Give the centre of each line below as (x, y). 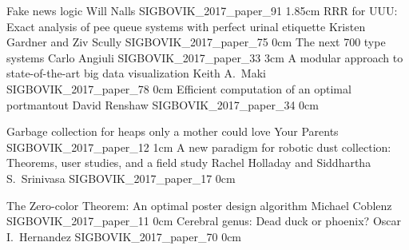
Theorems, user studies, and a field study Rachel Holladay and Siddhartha (189, 163)
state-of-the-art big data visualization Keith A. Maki (136, 73)
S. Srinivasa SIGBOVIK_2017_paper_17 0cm (121, 178)
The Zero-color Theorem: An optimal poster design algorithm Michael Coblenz (199, 205)
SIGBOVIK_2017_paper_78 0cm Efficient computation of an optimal (179, 88)
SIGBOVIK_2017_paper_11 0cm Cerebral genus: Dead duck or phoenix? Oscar (204, 221)
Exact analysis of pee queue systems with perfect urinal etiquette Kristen (186, 26)
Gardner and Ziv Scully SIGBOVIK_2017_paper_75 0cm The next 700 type (196, 42)
